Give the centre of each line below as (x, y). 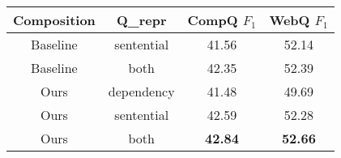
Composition (54, 20)
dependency (141, 91)
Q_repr (141, 20)
